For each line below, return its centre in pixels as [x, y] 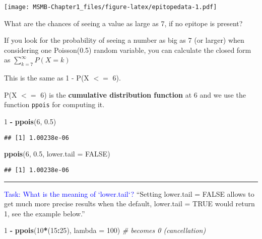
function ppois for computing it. [54, 104]
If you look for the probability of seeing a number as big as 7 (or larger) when [124, 40]
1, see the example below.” [45, 213]
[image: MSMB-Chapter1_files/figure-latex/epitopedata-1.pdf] [111, 7]
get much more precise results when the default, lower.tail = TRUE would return [129, 204]
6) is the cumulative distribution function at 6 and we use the [143, 94]
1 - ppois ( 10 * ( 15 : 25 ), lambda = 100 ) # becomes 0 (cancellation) [105, 230]
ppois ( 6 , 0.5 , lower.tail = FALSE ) [57, 154]
